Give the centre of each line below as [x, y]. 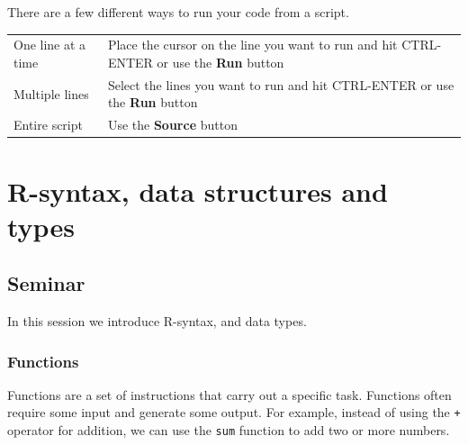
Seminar [46, 283]
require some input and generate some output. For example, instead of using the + [234, 412]
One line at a [50, 45]
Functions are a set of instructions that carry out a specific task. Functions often [229, 394]
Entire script [48, 125]
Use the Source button [172, 125]
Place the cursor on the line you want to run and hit [252, 45]
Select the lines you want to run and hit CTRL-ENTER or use [281, 84]
